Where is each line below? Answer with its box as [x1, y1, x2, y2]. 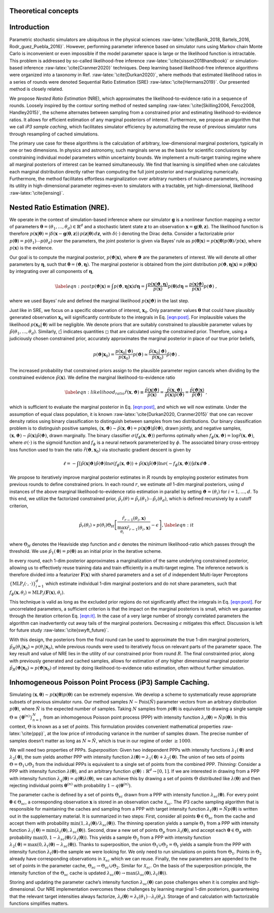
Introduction [9, 23, 50, 31]
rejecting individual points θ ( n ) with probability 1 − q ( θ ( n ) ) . [9, 782, 132, 789]
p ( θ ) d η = [167, 283, 189, 289]
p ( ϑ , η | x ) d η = [113, 283, 145, 289]
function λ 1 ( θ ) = [9, 827, 46, 834]
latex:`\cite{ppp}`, [9, 730, 46, 736]
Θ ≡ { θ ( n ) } [9, 714, 33, 720]
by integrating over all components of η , [9, 268, 94, 274]
